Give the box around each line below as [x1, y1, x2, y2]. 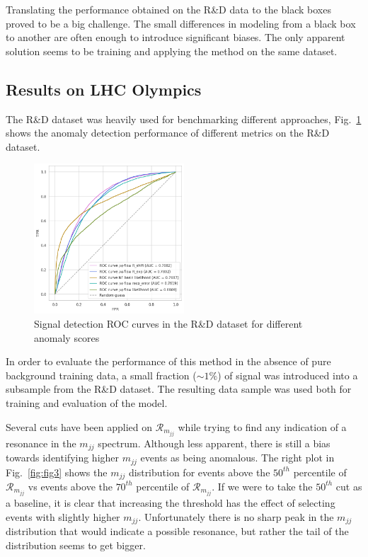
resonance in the [6, 435, 76, 450]
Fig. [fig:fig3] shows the [6, 464, 108, 479]
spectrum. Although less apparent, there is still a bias [98, 435, 330, 450]
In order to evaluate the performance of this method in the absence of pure [6, 354, 331, 369]
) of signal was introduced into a [217, 367, 358, 382]
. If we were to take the [212, 478, 313, 493]
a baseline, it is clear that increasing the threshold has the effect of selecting [6, 495, 335, 510]
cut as [335, 478, 362, 493]
